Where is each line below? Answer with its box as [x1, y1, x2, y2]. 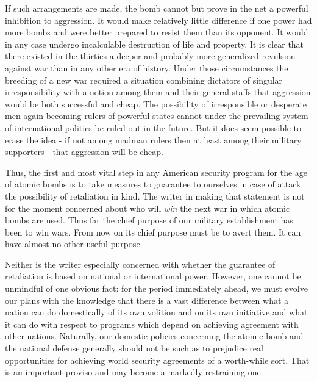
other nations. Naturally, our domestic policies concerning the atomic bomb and [5, 330, 304, 342]
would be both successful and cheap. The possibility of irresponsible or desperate [5, 97, 307, 110]
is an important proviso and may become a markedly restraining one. [5, 366, 263, 378]
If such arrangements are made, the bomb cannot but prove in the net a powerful [5, 2, 308, 14]
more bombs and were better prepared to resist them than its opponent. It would [5, 26, 308, 38]
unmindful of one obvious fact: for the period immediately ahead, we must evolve [5, 282, 308, 295]
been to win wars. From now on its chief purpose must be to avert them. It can [5, 225, 301, 238]
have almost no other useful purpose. [5, 237, 143, 250]
